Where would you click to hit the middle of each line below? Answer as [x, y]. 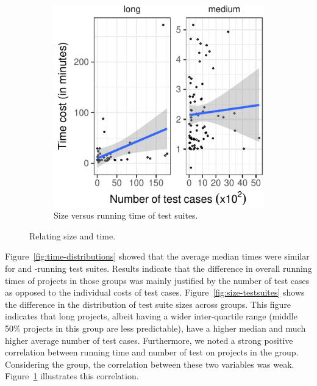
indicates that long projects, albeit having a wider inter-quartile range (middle [151, 316]
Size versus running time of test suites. [126, 215]
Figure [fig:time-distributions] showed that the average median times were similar [157, 256]
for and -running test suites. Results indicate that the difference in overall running [158, 268]
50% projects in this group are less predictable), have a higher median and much [155, 328]
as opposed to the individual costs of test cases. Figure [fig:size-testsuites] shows [155, 292]
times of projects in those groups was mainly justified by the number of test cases [157, 280]
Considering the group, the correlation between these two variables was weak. [150, 364]
